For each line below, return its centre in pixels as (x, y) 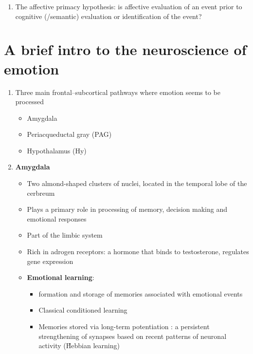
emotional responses (57, 218)
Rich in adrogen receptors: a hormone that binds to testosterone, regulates (138, 252)
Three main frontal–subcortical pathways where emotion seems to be (118, 92)
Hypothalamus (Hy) (57, 150)
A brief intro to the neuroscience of (125, 49)
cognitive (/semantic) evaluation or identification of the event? (108, 16)
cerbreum (41, 193)
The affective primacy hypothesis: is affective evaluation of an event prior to (129, 6)
